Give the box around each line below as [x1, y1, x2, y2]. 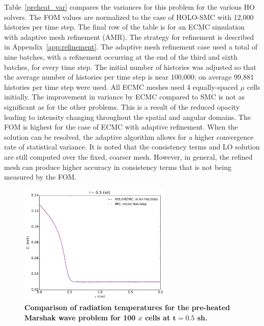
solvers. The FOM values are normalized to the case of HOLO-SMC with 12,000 [4, 11, 254, 22]
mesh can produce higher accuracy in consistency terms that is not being [4, 161, 231, 172]
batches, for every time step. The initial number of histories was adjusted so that [4, 61, 256, 72]
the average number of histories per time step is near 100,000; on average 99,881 [4, 71, 254, 82]
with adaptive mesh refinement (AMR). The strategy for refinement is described [4, 31, 254, 42]
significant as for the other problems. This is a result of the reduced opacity [4, 101, 240, 112]
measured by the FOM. [4, 171, 77, 182]
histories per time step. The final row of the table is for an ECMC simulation [4, 21, 245, 32]
